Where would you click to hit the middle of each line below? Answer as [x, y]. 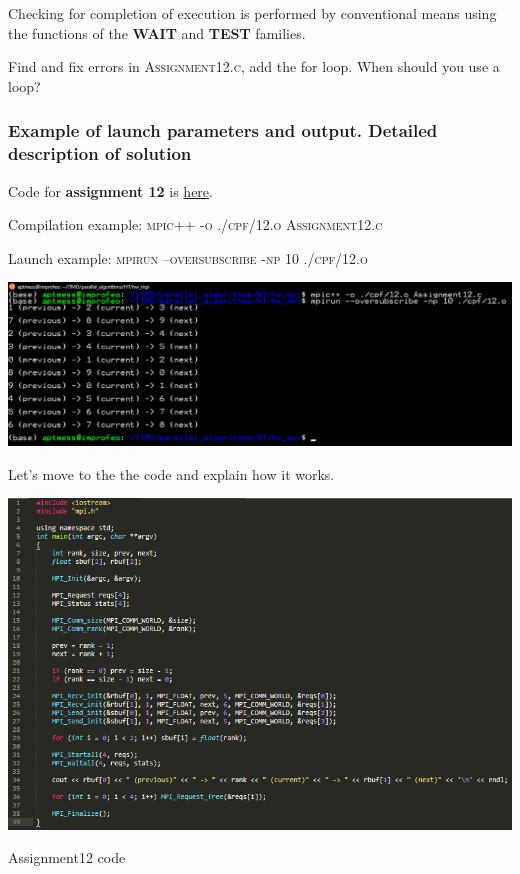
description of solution [100, 153]
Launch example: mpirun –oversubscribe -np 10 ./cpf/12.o [188, 257]
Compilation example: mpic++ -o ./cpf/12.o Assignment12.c [195, 224]
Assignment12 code [67, 857]
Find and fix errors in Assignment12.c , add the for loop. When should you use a [254, 66]
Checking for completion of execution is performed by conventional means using [252, 13]
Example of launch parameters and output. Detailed [223, 130]
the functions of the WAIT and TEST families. [157, 32]
